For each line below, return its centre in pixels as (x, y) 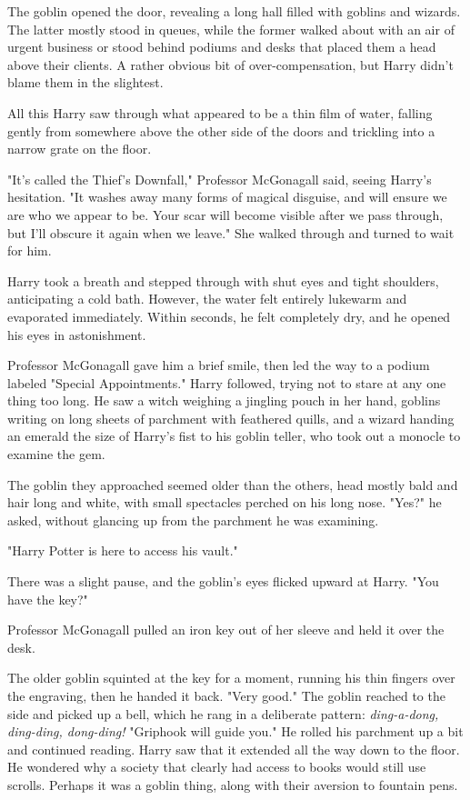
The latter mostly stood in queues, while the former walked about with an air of (231, 29)
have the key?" (48, 599)
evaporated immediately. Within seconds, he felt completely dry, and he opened (229, 316)
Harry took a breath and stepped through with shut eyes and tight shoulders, (223, 280)
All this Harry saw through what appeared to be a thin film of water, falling (220, 112)
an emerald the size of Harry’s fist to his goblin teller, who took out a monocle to (234, 436)
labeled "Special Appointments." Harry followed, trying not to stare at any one (227, 382)
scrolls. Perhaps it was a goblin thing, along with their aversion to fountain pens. (233, 784)
